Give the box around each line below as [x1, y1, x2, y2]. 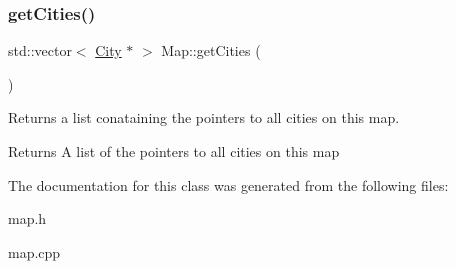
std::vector [8, 40, 72, 61]
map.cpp [8, 241, 61, 262]
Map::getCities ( [161, 40, 261, 61]
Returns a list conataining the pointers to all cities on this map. [8, 107, 400, 128]
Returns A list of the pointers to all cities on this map [8, 141, 340, 161]
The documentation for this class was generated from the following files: [8, 174, 449, 195]
